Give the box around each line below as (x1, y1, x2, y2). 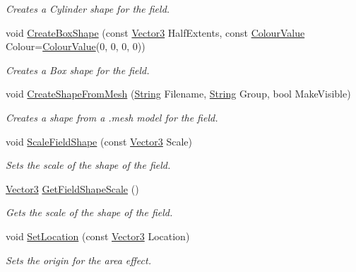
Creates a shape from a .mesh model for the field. (6, 110, 218, 124)
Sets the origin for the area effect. (6, 252, 151, 267)
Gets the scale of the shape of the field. (6, 205, 173, 220)
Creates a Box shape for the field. (6, 62, 150, 77)
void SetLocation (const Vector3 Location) (6, 228, 190, 243)
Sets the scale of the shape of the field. (6, 158, 171, 172)
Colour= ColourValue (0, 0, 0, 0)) (6, 39, 146, 54)
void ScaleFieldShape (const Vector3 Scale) (6, 134, 193, 148)
